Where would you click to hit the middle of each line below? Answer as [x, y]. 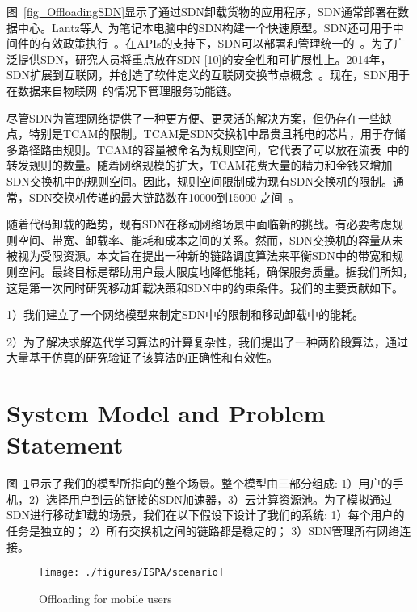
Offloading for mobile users [105, 598]
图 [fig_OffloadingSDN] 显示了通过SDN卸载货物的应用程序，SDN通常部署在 [202, 11]
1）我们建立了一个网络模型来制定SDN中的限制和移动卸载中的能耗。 [185, 314]
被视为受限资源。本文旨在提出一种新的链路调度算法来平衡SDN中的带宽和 [199, 256]
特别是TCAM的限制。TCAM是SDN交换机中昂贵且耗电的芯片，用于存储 [217, 134]
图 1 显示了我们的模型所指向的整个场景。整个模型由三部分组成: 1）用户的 [200, 483]
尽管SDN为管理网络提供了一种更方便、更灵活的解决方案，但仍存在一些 [194, 117]
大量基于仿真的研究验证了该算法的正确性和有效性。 [142, 357]
